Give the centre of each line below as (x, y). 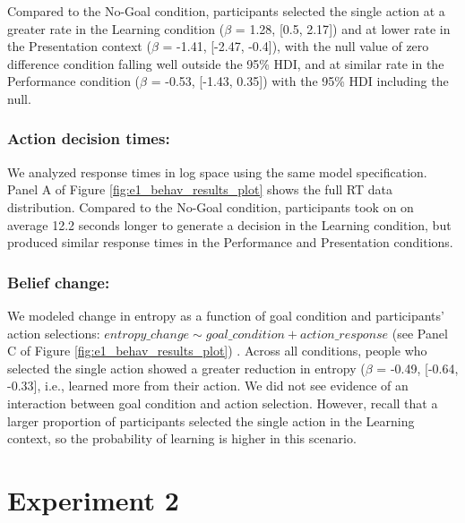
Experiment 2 (93, 499)
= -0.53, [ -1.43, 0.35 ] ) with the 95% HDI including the (300, 81)
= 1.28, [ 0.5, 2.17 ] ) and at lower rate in (343, 28)
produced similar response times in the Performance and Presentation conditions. (230, 242)
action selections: (54, 333)
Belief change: (59, 282)
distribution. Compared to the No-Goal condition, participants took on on (211, 206)
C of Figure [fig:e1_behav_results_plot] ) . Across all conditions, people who (217, 351)
